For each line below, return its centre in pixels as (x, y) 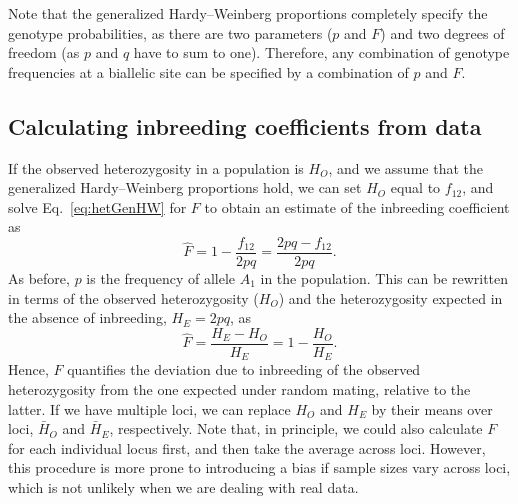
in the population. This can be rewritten (384, 278)
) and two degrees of (442, 32)
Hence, (28, 369)
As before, (39, 278)
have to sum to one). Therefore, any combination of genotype (321, 52)
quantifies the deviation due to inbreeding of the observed (244, 369)
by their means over (432, 408)
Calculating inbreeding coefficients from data (245, 125)
